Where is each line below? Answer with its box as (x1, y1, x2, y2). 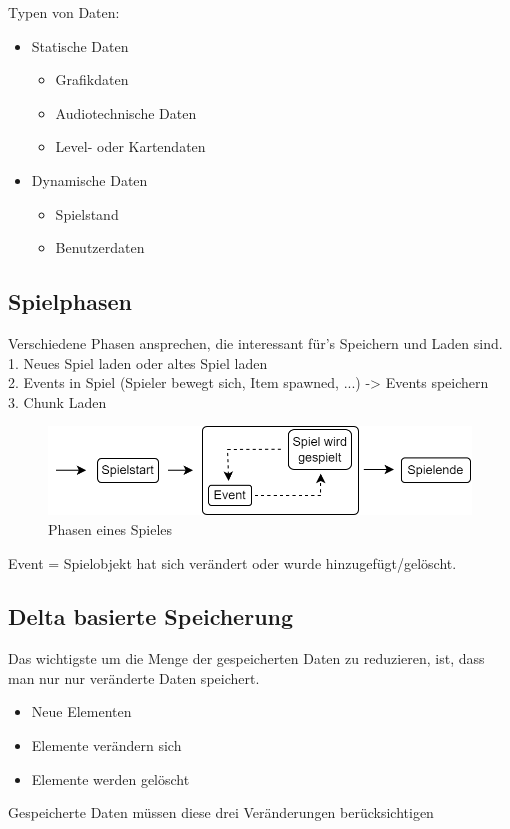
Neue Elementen (31, 701, 132, 722)
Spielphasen (8, 286, 132, 317)
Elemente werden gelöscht (31, 768, 190, 789)
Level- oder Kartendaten (55, 136, 206, 157)
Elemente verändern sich (31, 735, 182, 756)
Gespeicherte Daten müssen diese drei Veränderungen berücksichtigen (8, 802, 434, 823)
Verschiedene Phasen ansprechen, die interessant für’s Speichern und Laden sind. (8, 332, 503, 353)
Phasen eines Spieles (48, 518, 173, 539)
